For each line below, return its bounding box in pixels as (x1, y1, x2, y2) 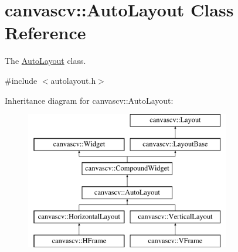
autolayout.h (50, 74, 96, 86)
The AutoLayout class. (5, 55, 86, 67)
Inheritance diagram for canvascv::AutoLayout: (5, 94, 174, 106)
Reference (5, 21, 86, 45)
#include (5, 74, 38, 86)
